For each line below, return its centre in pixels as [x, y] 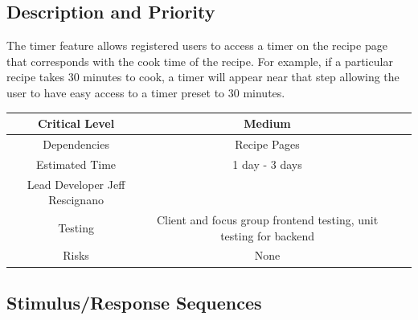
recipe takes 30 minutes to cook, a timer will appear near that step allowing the [203, 77]
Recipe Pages [267, 144]
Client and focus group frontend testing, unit [267, 220]
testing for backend [267, 235]
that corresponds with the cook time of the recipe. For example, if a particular [200, 61]
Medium [267, 123]
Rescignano [76, 200]
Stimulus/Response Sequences [134, 302]
